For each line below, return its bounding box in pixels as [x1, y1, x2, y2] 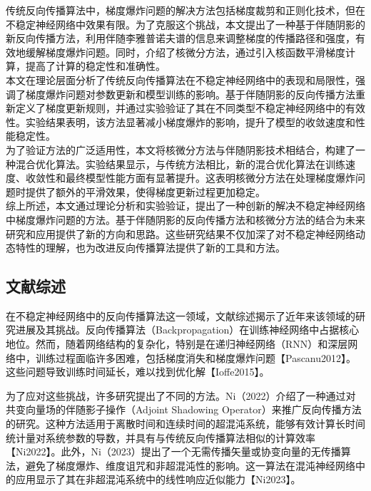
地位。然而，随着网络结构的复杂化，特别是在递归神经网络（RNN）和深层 [6, 336, 348, 351]
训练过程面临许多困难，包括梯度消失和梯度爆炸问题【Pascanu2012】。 [35, 350, 357, 365]
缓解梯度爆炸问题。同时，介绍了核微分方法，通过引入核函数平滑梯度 [25, 44, 345, 59]
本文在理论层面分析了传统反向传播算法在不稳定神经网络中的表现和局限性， [6, 72, 355, 87]
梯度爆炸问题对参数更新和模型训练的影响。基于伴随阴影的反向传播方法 [25, 86, 355, 101]
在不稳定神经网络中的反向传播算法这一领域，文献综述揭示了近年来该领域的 [6, 308, 355, 323]
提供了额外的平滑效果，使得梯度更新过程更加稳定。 [25, 184, 265, 199]
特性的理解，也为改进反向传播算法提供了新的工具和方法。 [15, 240, 285, 255]
